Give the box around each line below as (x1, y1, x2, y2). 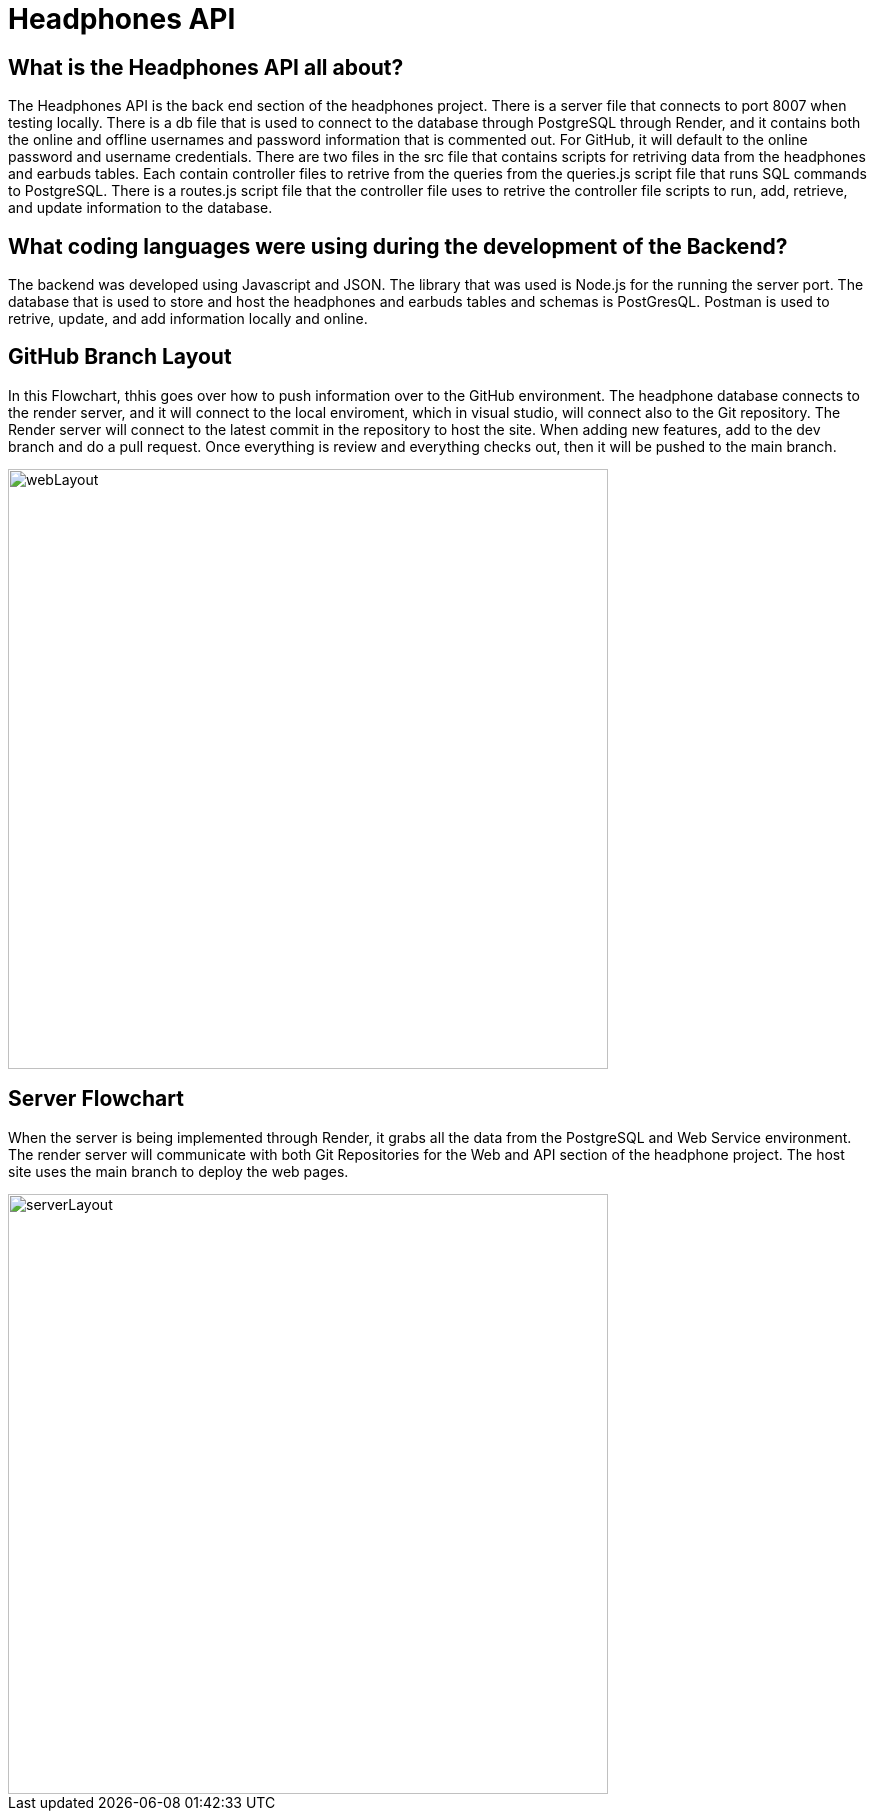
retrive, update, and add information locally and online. (8, 310, 368, 328)
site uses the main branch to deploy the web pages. (8, 1162, 349, 1180)
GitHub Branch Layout (8, 344, 232, 370)
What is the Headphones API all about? (8, 54, 404, 80)
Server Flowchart (8, 1086, 184, 1112)
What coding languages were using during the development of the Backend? (8, 233, 788, 259)
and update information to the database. (8, 199, 273, 217)
